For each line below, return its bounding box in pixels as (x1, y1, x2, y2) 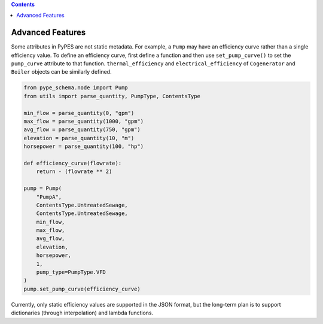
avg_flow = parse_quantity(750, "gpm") (23, 126, 141, 133)
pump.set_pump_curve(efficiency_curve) (23, 285, 141, 292)
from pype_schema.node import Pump (23, 84, 128, 91)
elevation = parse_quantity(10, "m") (23, 135, 135, 141)
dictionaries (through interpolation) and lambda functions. (11, 309, 154, 317)
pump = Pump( (23, 185, 62, 192)
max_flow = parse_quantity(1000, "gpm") (23, 118, 144, 125)
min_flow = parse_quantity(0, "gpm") (23, 110, 135, 116)
